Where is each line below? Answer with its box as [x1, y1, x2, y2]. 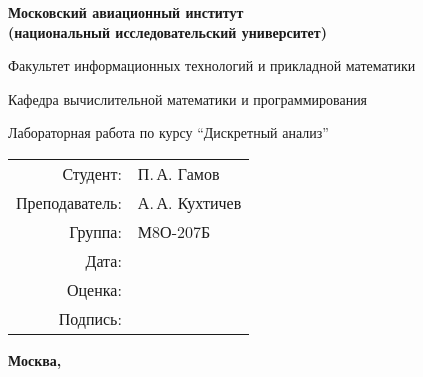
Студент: [62, 161, 122, 185]
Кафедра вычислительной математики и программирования [8, 88, 368, 109]
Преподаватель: [16, 190, 122, 214]
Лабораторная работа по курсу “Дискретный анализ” [8, 122, 329, 143]
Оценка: [66, 277, 122, 301]
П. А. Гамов [137, 161, 220, 185]
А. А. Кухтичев [137, 190, 242, 214]
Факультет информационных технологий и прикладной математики [8, 55, 416, 76]
